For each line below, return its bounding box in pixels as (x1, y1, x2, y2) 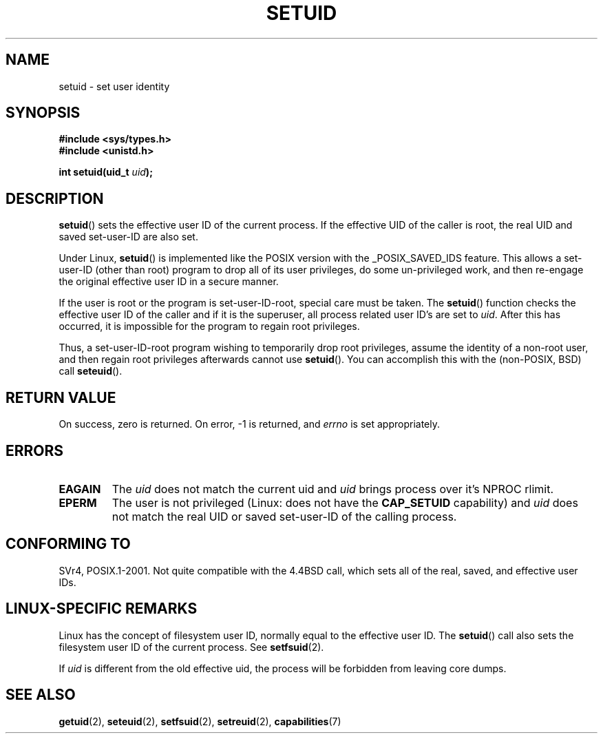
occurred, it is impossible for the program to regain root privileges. (59, 320, 360, 333)
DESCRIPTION (6, 189, 104, 207)
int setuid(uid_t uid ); (59, 166, 153, 178)
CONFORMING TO (6, 535, 131, 553)
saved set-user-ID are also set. (59, 231, 198, 243)
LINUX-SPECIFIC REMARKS (6, 600, 198, 618)
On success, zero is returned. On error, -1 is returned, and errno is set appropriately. (59, 418, 440, 430)
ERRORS (6, 441, 64, 459)
